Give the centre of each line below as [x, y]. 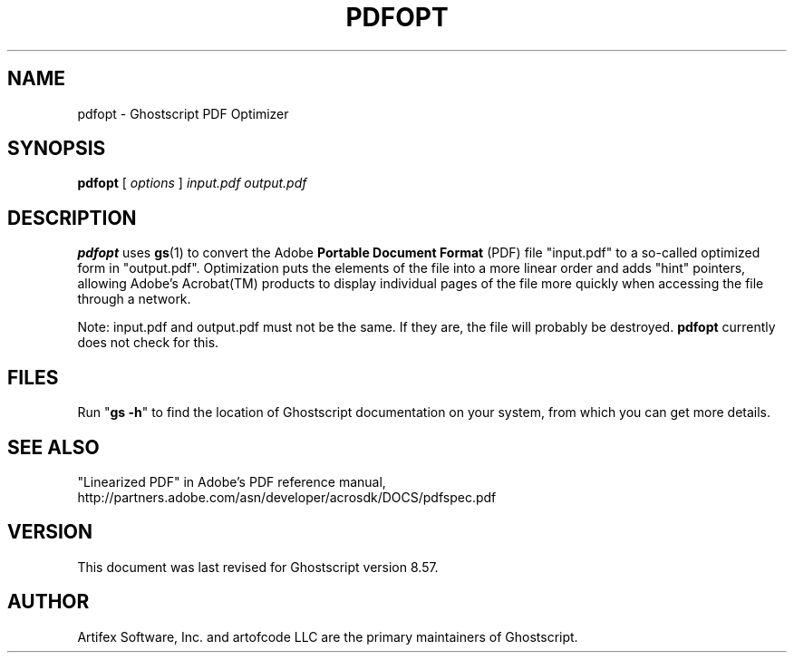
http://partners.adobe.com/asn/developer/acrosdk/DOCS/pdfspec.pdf [287, 497]
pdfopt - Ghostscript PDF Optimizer [183, 113]
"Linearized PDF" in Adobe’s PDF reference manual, [232, 481]
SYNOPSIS [57, 149]
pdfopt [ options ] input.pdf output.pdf [192, 183]
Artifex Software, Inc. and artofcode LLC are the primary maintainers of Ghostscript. [328, 636]
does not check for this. [148, 343]
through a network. [134, 299]
